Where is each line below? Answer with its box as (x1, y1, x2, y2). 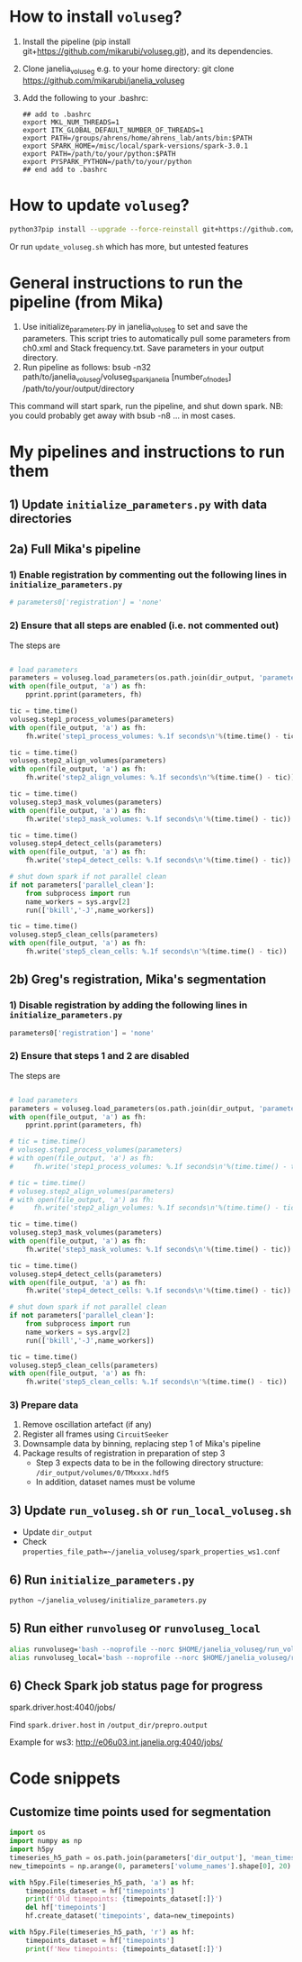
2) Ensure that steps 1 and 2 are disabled (9, 1050, 190, 1063)
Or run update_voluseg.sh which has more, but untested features (9, 241, 249, 251)
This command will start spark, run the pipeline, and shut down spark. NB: (9, 401, 284, 412)
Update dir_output (22, 1527, 93, 1538)
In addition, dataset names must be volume (35, 1476, 196, 1488)
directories (9, 511, 72, 526)
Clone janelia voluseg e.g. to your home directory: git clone (22, 63, 235, 76)
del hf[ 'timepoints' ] (25, 1903, 106, 1912)
